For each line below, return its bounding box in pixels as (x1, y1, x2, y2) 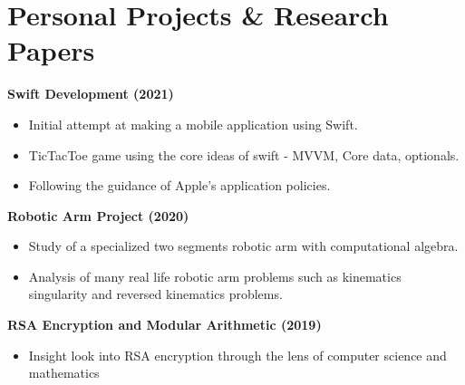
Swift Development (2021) (7, 84, 174, 103)
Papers (7, 32, 95, 69)
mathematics (28, 363, 100, 382)
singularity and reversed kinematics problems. (28, 284, 283, 303)
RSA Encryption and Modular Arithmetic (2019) (7, 315, 322, 334)
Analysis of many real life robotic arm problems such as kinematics (28, 266, 402, 285)
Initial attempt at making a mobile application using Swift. (28, 114, 358, 133)
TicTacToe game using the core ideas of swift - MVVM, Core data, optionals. (28, 145, 460, 164)
